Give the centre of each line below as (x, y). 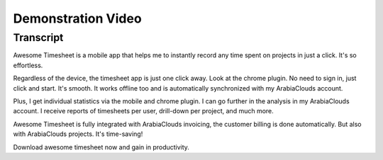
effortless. (28, 65)
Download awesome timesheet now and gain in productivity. (101, 147)
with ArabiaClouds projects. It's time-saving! (78, 134)
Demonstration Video (77, 18)
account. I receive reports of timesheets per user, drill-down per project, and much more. (144, 111)
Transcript (38, 38)
